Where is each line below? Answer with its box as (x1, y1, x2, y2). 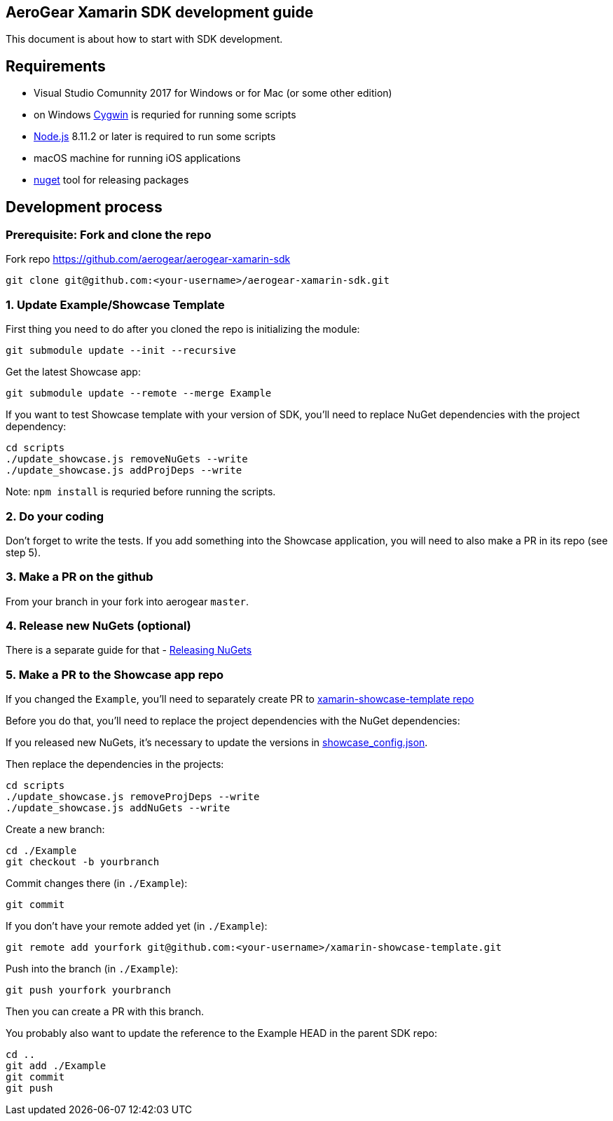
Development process (6, 198, 163, 216)
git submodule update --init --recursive (6, 345, 236, 357)
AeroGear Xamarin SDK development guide (6, 4, 314, 21)
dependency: (6, 420, 67, 433)
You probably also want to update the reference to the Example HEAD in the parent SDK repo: (6, 1027, 438, 1040)
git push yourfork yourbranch (6, 984, 172, 996)
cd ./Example (6, 845, 77, 857)
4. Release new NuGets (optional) (6, 619, 191, 633)
